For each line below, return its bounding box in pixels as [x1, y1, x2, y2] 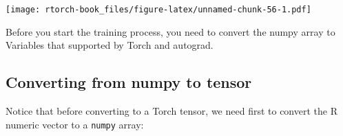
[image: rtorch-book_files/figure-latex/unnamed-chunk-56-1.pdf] [6, 5, 311, 14]
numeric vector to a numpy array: [6, 117, 144, 131]
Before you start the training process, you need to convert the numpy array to [6, 24, 335, 38]
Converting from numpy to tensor [6, 71, 252, 93]
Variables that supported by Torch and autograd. [6, 38, 214, 52]
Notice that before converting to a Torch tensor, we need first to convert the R [6, 104, 337, 118]
